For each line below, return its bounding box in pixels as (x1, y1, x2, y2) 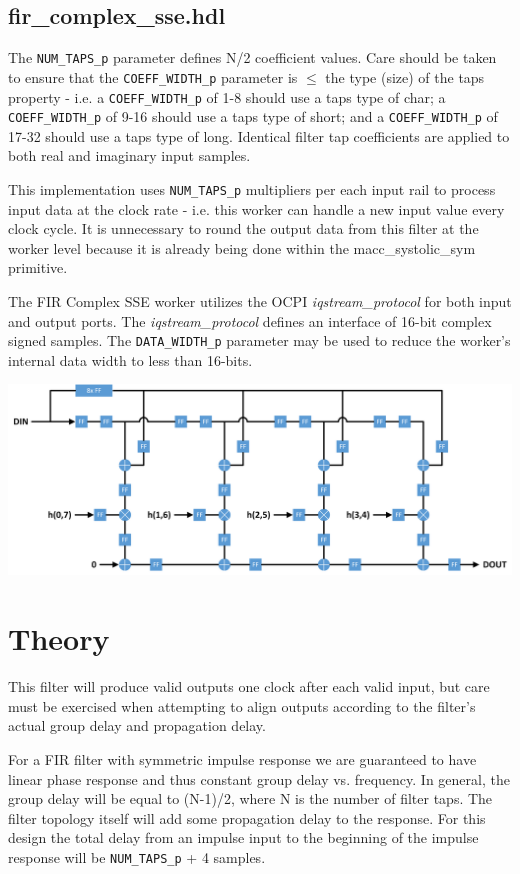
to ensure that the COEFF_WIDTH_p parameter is (8, 66, 298, 87)
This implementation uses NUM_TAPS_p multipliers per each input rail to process (8, 179, 496, 200)
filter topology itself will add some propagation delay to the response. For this (8, 807, 486, 828)
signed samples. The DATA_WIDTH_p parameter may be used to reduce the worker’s (8, 330, 511, 351)
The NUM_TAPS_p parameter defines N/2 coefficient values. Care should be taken (8, 47, 497, 68)
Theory (8, 618, 110, 659)
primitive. (8, 257, 68, 278)
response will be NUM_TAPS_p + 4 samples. (8, 846, 266, 867)
